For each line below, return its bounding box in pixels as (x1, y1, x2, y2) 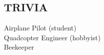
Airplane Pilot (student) (4, 23, 77, 33)
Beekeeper (4, 42, 34, 52)
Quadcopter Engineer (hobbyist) (4, 32, 101, 42)
